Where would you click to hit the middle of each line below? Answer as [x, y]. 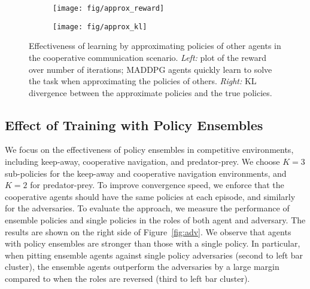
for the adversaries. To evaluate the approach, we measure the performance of [147, 208]
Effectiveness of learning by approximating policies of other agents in [155, 46]
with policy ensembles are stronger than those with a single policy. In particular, [153, 243]
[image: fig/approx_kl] [100, 27]
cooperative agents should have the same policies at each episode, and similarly [150, 196]
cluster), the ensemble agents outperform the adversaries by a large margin [142, 267]
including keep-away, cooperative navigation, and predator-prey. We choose [142, 162]
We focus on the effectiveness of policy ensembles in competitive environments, [149, 150]
